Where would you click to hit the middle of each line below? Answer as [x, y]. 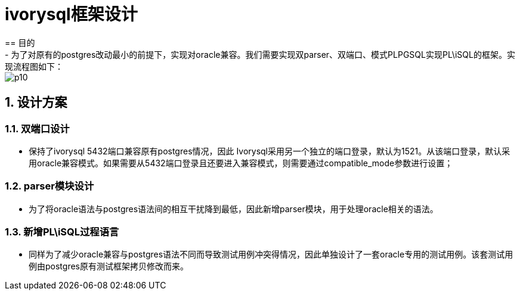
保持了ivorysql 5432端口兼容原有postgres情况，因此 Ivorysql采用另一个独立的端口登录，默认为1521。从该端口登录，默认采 [270, 151]
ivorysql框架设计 [71, 14]
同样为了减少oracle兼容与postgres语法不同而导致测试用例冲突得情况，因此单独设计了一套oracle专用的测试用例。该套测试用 [271, 254]
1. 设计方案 [36, 103]
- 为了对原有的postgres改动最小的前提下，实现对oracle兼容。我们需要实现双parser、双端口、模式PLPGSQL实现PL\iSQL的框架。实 [260, 54]
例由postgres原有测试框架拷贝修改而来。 [109, 266]
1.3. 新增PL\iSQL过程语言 [62, 232]
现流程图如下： [34, 66]
